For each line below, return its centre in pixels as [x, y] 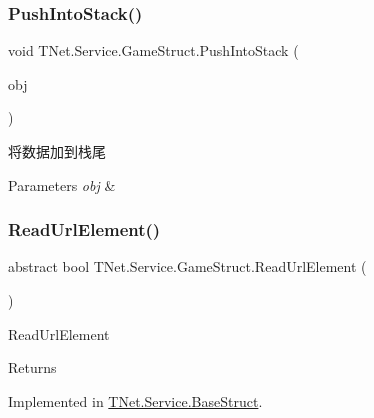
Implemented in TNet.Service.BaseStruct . [135, 400]
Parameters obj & [62, 184]
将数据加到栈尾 [57, 151]
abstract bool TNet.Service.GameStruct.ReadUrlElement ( [187, 266]
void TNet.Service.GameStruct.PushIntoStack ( [153, 50]
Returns [32, 367]
